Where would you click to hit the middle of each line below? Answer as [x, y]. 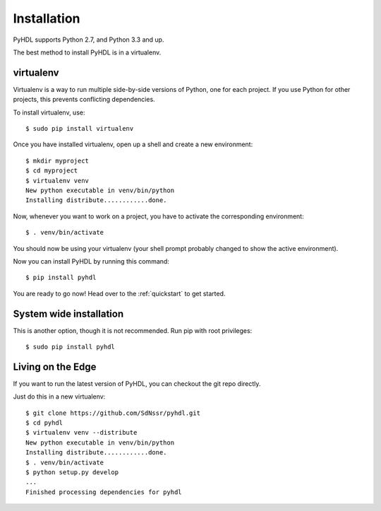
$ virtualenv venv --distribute [81, 433]
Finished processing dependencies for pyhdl [104, 492]
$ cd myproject [52, 171]
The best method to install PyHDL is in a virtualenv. [87, 52]
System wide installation [68, 313]
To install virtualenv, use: [49, 112]
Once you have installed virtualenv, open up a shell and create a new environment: [133, 144]
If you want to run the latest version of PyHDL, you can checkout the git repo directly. [137, 383]
